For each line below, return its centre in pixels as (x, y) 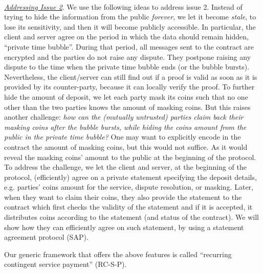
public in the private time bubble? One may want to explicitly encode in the (123, 137)
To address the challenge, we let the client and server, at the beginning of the (125, 167)
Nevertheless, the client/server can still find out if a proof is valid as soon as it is (131, 76)
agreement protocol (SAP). (46, 237)
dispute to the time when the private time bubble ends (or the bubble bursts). (127, 67)
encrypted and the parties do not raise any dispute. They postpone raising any (128, 56)
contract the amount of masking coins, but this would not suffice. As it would (126, 146)
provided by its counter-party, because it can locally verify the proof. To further (129, 87)
